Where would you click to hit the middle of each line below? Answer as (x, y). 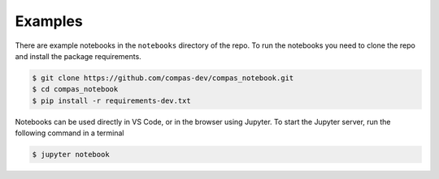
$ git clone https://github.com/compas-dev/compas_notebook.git (163, 78)
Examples (49, 21)
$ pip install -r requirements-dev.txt (111, 100)
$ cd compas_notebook (75, 89)
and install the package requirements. (78, 56)
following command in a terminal (70, 133)
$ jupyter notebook (71, 155)
